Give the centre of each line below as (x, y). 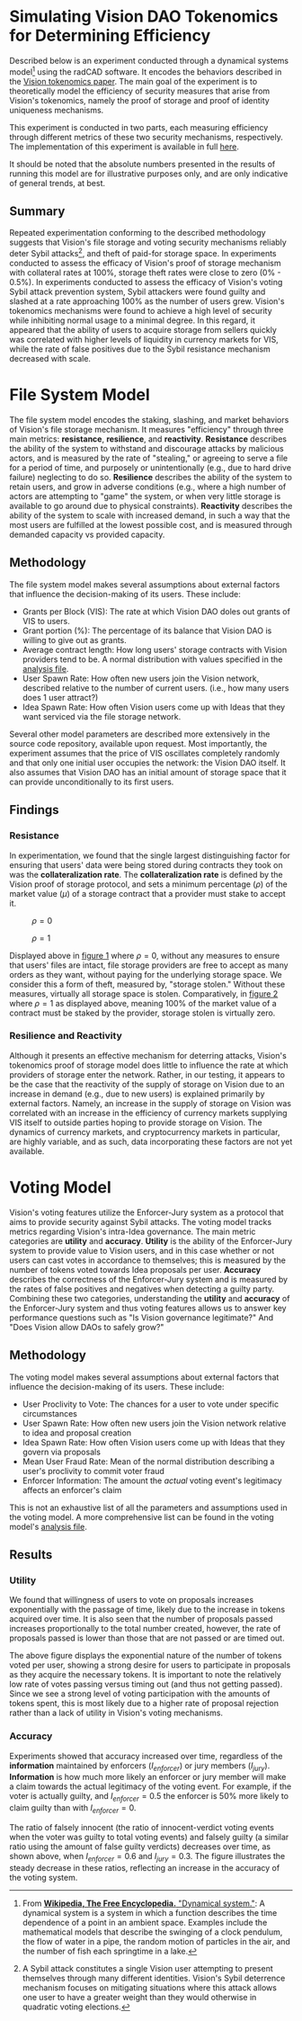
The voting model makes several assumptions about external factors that (144, 1377)
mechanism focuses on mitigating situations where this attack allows (149, 1987)
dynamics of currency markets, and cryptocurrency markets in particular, (145, 1131)
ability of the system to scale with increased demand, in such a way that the (150, 515)
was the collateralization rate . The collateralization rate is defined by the (146, 874)
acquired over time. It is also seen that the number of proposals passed (141, 1619)
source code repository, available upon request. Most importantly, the (138, 743)
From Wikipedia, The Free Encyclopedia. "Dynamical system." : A (143, 1903)
